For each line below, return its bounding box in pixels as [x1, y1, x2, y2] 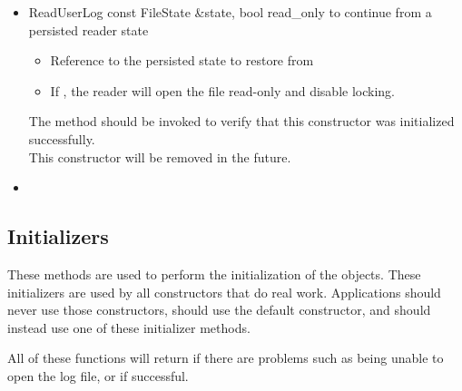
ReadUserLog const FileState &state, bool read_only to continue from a [28, 3, 432, 21]
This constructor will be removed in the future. [28, 147, 291, 166]
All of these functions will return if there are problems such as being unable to [7, 348, 444, 367]
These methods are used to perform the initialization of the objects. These [7, 264, 421, 283]
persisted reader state [28, 20, 149, 39]
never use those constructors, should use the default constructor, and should [7, 300, 431, 319]
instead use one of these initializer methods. [7, 318, 251, 337]
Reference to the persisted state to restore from [50, 51, 314, 70]
